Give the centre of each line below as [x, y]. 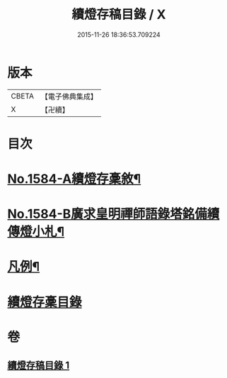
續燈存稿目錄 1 [39, 366]
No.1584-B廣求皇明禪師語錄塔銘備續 [113, 214]
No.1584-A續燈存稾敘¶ [74, 179]
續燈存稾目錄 [45, 302]
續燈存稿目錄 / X [119, 15]
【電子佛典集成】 [69, 96]
